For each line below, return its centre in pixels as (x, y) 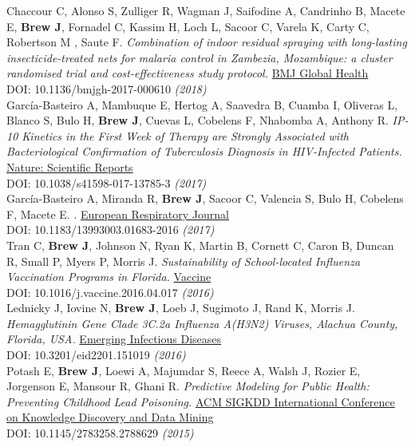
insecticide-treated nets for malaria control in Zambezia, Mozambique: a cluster (200, 57)
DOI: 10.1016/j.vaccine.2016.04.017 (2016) (110, 292)
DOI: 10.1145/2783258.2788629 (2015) (100, 433)
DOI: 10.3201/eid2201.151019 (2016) (96, 355)
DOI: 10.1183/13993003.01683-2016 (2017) (111, 229)
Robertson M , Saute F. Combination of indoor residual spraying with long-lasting (207, 42)
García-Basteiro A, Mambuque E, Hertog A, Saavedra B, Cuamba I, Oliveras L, (202, 104)
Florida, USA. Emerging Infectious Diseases (114, 339)
